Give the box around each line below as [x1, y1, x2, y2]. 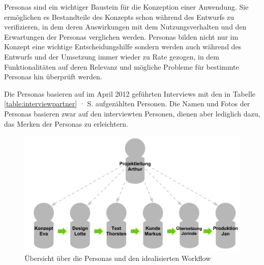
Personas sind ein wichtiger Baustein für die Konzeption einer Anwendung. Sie [4, 2, 249, 12]
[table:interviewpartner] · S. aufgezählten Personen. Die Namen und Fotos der [4, 98, 250, 109]
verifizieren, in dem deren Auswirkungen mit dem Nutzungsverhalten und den [4, 21, 247, 32]
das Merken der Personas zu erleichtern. [4, 118, 129, 129]
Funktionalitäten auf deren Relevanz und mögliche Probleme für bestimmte [4, 61, 239, 72]
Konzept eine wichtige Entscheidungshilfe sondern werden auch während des [4, 41, 242, 52]
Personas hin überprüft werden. [4, 71, 102, 82]
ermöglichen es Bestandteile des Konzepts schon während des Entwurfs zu [4, 11, 234, 22]
